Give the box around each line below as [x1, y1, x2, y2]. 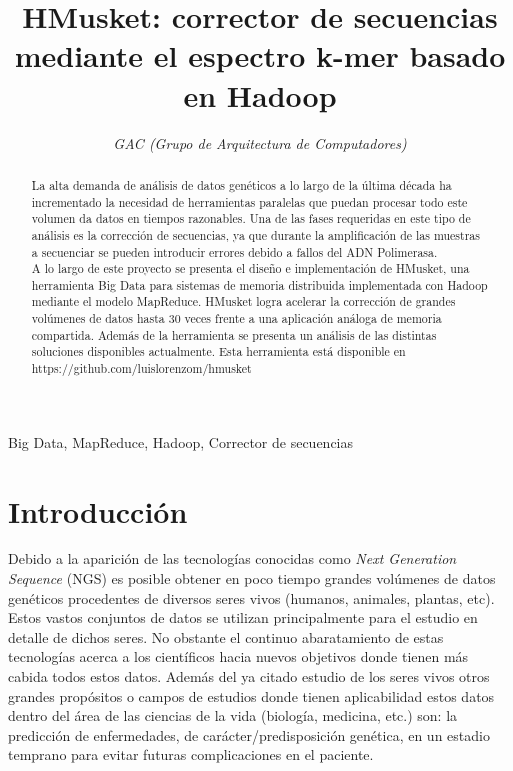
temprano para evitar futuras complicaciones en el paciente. [8, 744, 374, 765]
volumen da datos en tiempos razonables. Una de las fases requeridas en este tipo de [31, 210, 471, 227]
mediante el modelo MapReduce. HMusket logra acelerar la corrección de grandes [31, 293, 456, 310]
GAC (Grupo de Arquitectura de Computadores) [113, 132, 407, 153]
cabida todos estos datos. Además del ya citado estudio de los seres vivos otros [8, 666, 490, 687]
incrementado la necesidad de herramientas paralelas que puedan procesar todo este [31, 193, 468, 210]
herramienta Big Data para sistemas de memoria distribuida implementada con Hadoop [31, 276, 488, 293]
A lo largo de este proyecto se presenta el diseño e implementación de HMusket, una [31, 260, 470, 277]
